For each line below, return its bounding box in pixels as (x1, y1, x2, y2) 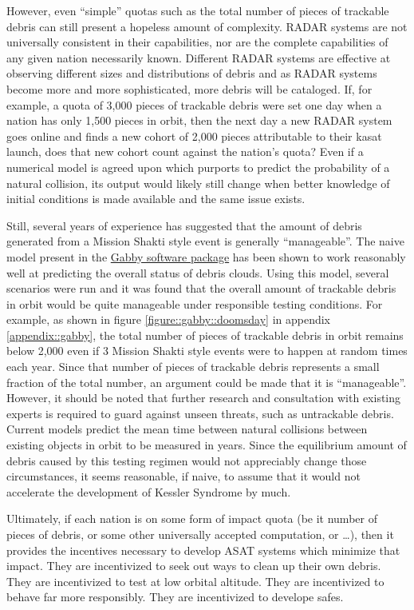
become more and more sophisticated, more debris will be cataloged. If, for (6, 80, 373, 97)
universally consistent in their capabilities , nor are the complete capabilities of (6, 34, 388, 50)
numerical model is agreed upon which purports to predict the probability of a (6, 158, 390, 175)
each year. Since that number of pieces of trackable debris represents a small (6, 358, 380, 375)
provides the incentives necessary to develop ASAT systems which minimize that (6, 541, 400, 558)
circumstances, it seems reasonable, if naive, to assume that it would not (6, 468, 361, 484)
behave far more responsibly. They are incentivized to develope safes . (6, 588, 344, 605)
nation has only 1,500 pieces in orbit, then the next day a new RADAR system (6, 112, 392, 129)
